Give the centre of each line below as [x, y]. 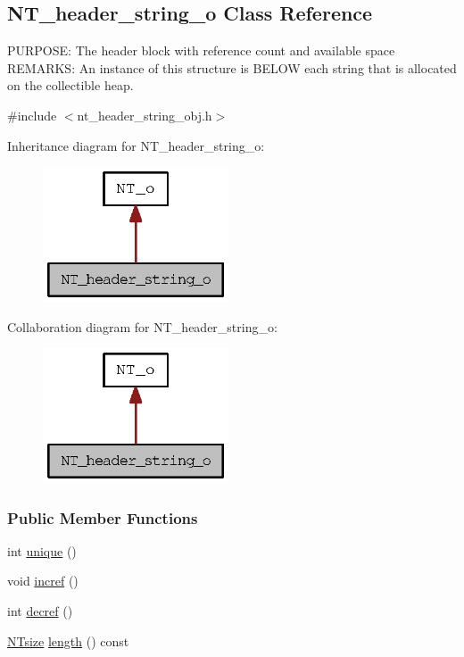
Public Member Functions [103, 517]
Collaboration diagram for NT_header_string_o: [142, 326]
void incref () [43, 581]
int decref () [40, 610]
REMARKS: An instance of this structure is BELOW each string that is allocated [232, 67]
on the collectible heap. [70, 85]
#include [32, 115]
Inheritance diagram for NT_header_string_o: [136, 145]
